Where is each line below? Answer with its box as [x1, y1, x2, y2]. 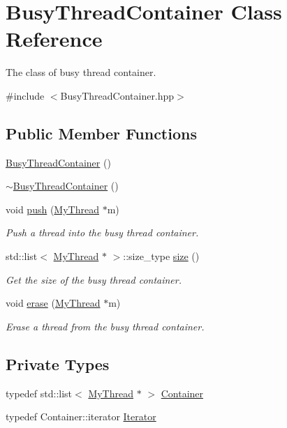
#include [6, 88, 45, 102]
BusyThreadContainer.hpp [60, 88, 175, 102]
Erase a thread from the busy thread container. [6, 319, 205, 333]
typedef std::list [6, 385, 73, 400]
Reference [6, 24, 103, 53]
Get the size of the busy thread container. [6, 272, 182, 286]
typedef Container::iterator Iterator [6, 409, 156, 424]
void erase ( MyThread [6, 296, 101, 310]
